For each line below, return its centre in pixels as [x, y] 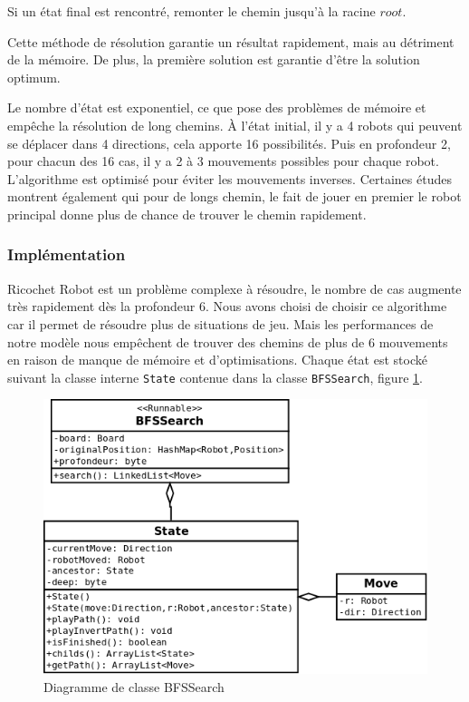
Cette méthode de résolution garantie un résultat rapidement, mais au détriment [231, 41]
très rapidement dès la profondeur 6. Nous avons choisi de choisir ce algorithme [227, 306]
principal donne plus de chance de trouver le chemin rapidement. [187, 214]
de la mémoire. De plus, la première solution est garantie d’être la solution [214, 59]
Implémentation [67, 254]
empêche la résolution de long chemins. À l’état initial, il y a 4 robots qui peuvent [235, 125]
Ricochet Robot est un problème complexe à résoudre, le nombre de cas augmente [234, 288]
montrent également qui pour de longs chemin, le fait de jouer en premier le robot [234, 196]
